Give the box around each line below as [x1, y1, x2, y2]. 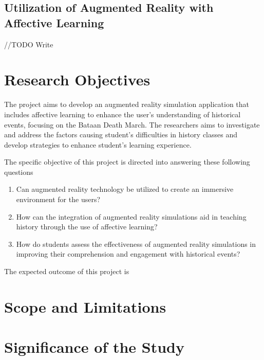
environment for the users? [16, 194, 101, 205]
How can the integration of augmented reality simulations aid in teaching [16, 211, 247, 222]
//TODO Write [4, 39, 53, 49]
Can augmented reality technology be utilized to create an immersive [16, 184, 234, 194]
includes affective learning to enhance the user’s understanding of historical [4, 109, 241, 119]
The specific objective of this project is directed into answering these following [4, 156, 250, 167]
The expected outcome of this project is [4, 266, 129, 277]
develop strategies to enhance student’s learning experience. [4, 139, 192, 150]
